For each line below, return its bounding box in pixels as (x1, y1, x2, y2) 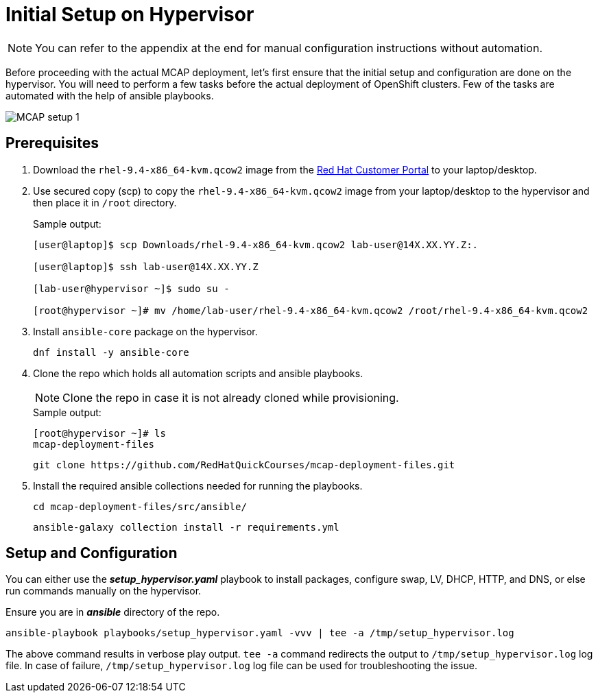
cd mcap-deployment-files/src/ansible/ (33, 501, 247, 512)
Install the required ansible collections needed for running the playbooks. (33, 479, 363, 492)
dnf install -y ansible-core (33, 346, 189, 358)
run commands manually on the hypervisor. (5, 585, 202, 597)
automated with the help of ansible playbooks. (5, 89, 214, 101)
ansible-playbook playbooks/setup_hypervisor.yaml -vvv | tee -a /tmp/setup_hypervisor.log (5, 627, 514, 639)
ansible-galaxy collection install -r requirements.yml (33, 521, 339, 533)
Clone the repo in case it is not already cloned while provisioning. (62, 390, 399, 405)
